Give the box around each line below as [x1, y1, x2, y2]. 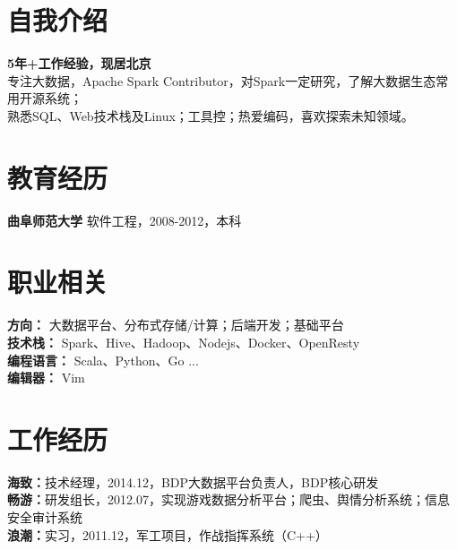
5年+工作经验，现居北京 [7, 54, 151, 73]
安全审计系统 [7, 508, 82, 527]
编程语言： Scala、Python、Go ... [7, 350, 199, 369]
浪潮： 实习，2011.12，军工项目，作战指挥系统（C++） [7, 525, 328, 544]
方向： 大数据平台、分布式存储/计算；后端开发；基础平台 [7, 315, 344, 334]
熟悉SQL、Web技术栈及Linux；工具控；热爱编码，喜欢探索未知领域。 [7, 106, 414, 125]
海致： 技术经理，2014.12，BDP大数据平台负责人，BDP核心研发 [7, 472, 379, 491]
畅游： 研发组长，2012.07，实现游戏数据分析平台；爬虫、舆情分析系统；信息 [7, 490, 450, 509]
